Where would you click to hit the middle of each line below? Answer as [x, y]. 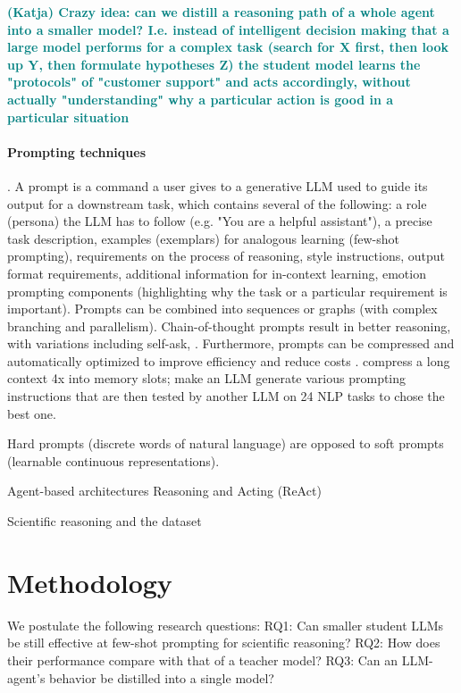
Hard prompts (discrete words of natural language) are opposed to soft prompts [226, 443]
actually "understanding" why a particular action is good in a [201, 99]
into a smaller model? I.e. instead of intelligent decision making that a [228, 29]
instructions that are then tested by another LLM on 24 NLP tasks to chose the [226, 396]
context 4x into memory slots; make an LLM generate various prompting [207, 378]
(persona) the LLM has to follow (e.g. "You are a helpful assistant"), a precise [220, 221]
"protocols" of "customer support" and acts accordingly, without [209, 82]
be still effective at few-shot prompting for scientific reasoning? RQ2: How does [224, 643]
